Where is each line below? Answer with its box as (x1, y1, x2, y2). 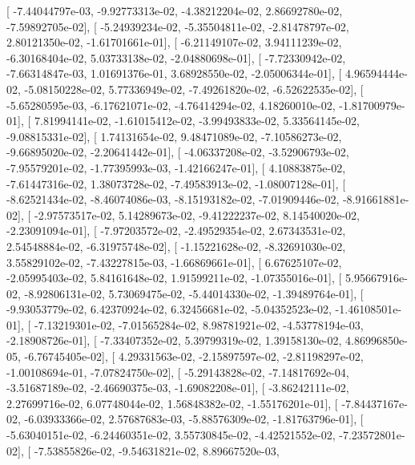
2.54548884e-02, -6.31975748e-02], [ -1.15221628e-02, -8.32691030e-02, (6, 237, 346, 254)
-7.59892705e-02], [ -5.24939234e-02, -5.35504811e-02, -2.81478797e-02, (6, 18, 349, 34)
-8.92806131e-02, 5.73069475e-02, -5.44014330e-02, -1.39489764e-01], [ (24, 285, 364, 301)
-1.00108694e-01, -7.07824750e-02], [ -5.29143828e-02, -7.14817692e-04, (6, 363, 349, 380)
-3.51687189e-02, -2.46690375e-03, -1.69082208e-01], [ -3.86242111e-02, (6, 379, 349, 396)
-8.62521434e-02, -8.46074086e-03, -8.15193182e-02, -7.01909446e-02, (6, 191, 340, 208)
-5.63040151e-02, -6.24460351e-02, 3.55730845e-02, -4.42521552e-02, (6, 427, 336, 443)
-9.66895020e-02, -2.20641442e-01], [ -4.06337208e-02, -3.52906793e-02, (6, 144, 349, 160)
